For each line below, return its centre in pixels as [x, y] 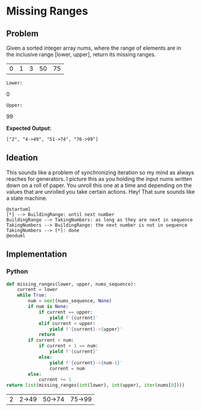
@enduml [16, 235]
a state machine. [27, 198]
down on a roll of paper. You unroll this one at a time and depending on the [99, 185]
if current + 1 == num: [68, 346]
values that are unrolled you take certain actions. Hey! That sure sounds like [101, 191]
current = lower [38, 290]
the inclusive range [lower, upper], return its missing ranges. [81, 54]
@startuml [19, 209]
